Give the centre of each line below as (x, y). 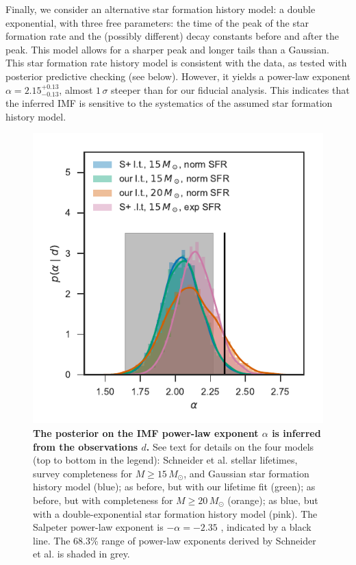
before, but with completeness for (103, 500)
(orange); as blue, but (273, 500)
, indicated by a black (266, 527)
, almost (76, 89)
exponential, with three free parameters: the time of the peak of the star (157, 22)
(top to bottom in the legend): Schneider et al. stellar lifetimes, (165, 460)
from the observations (86, 446)
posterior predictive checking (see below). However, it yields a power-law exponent (178, 76)
